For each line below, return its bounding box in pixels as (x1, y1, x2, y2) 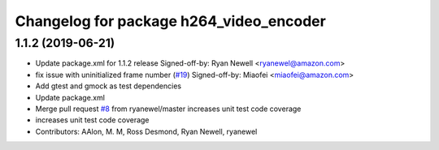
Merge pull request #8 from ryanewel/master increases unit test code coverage (35, 104, 302, 114)
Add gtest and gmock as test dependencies (35, 81, 182, 91)
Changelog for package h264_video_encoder (15, 12, 327, 30)
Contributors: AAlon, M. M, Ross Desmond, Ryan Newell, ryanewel (35, 126, 258, 136)
